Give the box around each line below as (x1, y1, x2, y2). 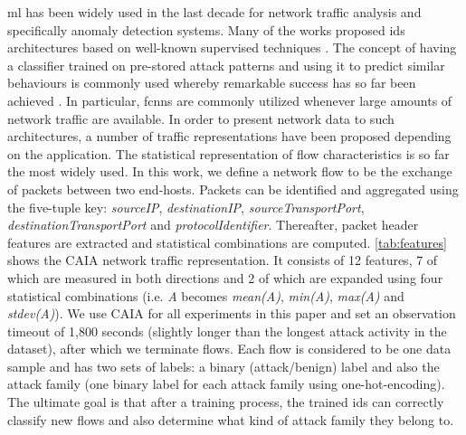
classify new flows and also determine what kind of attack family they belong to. (7, 410, 454, 429)
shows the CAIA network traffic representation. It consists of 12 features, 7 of (7, 251, 438, 270)
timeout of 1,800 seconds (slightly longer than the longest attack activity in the (7, 321, 447, 340)
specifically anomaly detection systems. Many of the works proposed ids (7, 20, 405, 39)
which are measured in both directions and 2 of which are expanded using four (7, 268, 443, 287)
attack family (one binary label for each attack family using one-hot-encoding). (7, 374, 445, 393)
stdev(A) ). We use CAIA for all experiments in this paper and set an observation (7, 304, 456, 323)
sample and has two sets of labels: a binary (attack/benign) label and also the (7, 356, 440, 375)
